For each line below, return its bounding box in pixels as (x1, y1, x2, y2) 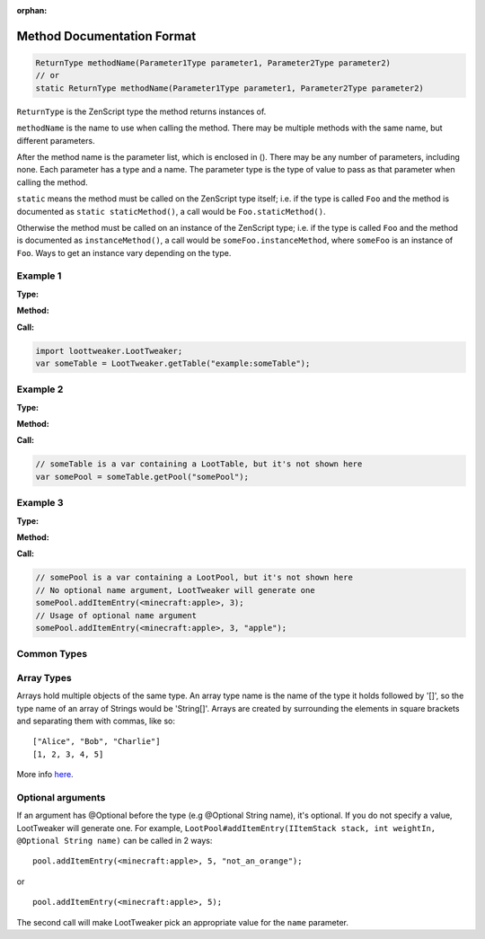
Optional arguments (16, 791, 106, 803)
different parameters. (16, 135, 95, 146)
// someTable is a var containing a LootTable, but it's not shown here (35, 459, 363, 469)
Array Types (16, 671, 72, 684)
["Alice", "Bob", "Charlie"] (32, 737, 161, 747)
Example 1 (16, 270, 62, 282)
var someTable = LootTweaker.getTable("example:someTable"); (35, 358, 311, 368)
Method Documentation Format (16, 28, 197, 44)
